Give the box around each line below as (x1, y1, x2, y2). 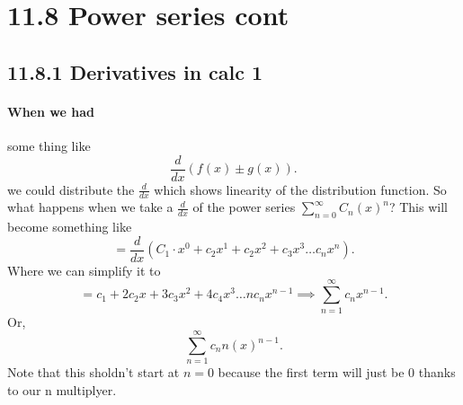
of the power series (192, 198, 296, 216)
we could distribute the (7, 180, 135, 198)
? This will (388, 198, 448, 216)
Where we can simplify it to (7, 260, 161, 279)
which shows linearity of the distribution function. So (154, 180, 447, 198)
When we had (7, 101, 94, 120)
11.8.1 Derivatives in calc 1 (7, 57, 263, 85)
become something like (7, 217, 132, 236)
